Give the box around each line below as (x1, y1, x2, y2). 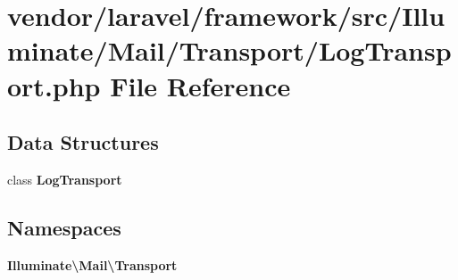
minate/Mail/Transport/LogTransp (7, 32, 452, 69)
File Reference (110, 67, 291, 103)
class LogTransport (7, 169, 122, 188)
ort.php (7, 67, 101, 103)
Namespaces (7, 213, 121, 241)
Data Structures (7, 128, 159, 156)
